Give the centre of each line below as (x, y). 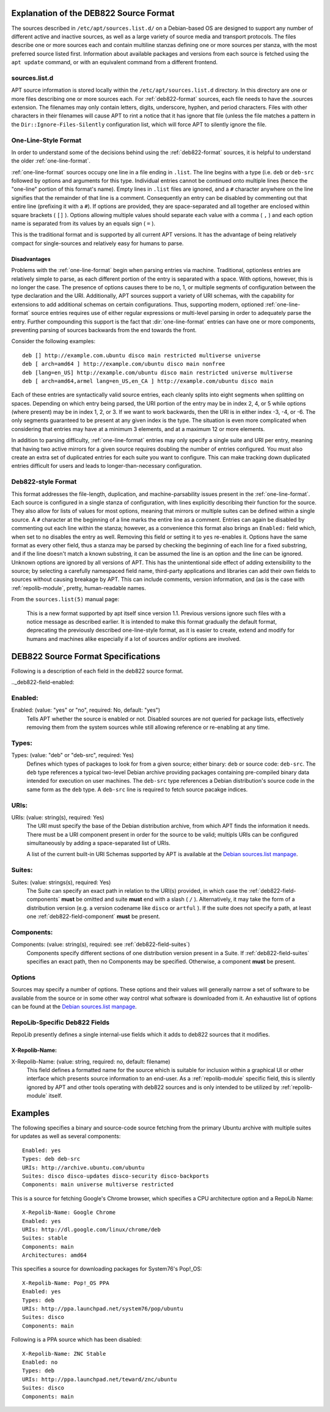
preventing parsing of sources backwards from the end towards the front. (104, 330)
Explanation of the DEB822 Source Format (93, 13)
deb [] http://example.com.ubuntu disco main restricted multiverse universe (141, 355)
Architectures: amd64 (54, 1255)
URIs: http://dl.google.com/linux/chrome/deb (92, 1229)
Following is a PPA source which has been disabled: (76, 1340)
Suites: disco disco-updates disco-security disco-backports (116, 1176)
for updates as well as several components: (66, 1136)
